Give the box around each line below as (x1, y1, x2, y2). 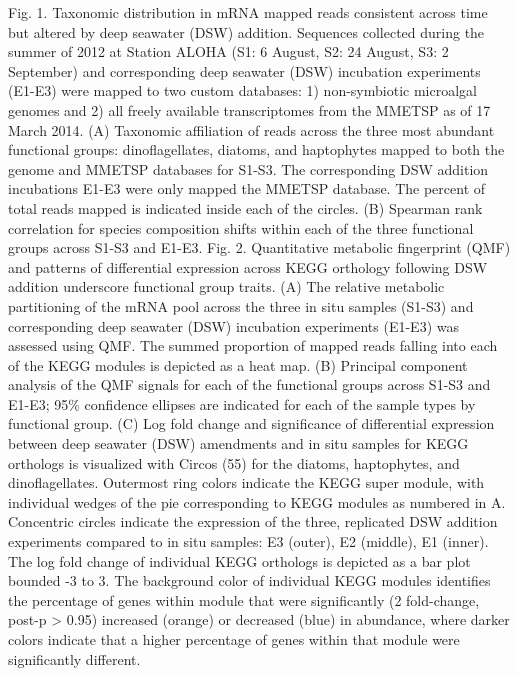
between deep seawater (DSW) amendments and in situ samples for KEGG (8, 433, 469, 454)
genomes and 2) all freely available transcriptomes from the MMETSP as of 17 (8, 99, 491, 120)
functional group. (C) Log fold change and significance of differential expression (8, 413, 495, 434)
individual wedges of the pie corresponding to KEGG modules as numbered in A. (8, 491, 506, 512)
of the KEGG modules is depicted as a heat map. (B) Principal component (8, 354, 468, 375)
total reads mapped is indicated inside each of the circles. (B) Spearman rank (8, 197, 483, 218)
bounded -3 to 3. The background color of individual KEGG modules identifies (8, 570, 491, 591)
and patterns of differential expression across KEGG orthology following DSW (8, 256, 488, 277)
